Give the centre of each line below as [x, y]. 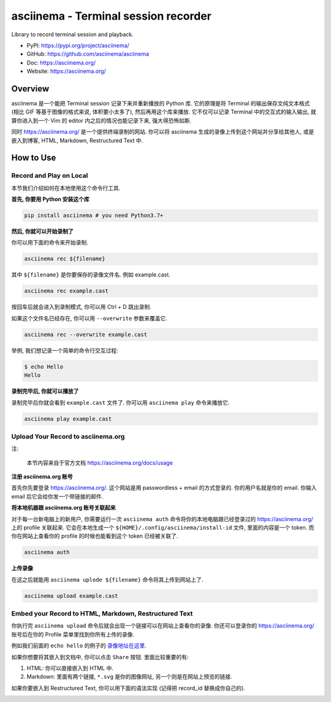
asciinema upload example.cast [71, 596]
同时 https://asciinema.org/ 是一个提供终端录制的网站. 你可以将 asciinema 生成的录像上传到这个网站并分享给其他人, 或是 [163, 132]
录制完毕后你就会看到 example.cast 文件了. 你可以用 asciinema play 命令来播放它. [120, 402]
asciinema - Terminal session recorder [111, 16]
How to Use [34, 158]
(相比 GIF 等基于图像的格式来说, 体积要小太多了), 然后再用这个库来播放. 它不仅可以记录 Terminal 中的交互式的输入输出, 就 [164, 112]
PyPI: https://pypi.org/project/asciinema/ [78, 45]
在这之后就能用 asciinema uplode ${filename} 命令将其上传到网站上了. [107, 579]
